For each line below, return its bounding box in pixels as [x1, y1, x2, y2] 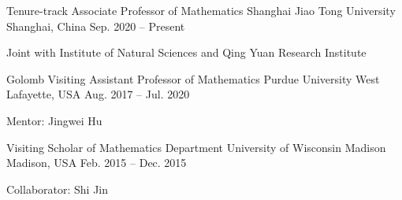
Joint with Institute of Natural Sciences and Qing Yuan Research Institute [6, 44, 367, 61]
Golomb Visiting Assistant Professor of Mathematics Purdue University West [6, 70, 380, 87]
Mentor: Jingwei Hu [6, 112, 102, 128]
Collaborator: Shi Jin [6, 180, 109, 197]
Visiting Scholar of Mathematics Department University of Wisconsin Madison [6, 139, 386, 155]
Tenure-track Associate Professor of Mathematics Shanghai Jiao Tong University [6, 2, 396, 18]
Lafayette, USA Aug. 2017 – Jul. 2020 [6, 86, 190, 102]
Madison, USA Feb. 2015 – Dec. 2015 [6, 154, 187, 171]
